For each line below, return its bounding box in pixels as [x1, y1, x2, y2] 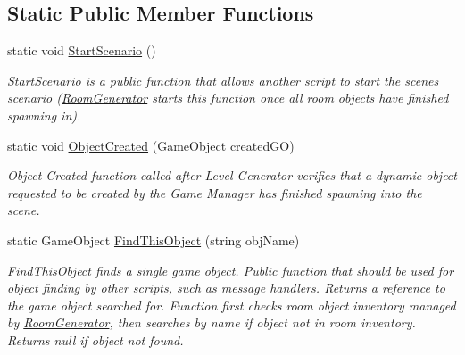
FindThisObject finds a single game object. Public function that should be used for [7, 260, 454, 279]
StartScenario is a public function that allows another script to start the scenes [7, 70, 439, 89]
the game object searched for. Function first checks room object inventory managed [7, 295, 456, 314]
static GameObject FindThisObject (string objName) [7, 230, 300, 249]
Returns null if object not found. [7, 330, 184, 349]
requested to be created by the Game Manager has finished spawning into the [7, 183, 422, 202]
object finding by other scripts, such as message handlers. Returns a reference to [7, 278, 445, 297]
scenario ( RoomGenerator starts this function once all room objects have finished [7, 88, 449, 107]
